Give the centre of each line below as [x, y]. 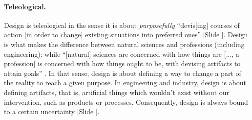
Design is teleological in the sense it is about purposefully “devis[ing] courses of [122, 25]
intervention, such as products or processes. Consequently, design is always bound [126, 102]
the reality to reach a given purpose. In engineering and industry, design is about [125, 83]
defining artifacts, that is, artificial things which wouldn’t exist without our [116, 92]
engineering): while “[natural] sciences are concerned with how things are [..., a [122, 54]
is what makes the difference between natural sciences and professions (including [124, 44]
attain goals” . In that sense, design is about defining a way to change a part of [123, 73]
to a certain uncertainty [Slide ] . [52, 111]
